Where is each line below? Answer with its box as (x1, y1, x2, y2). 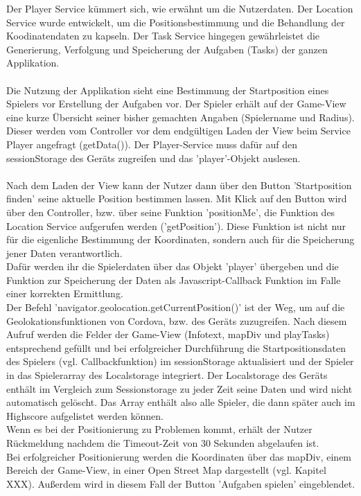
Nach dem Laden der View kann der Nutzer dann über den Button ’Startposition (6, 177, 352, 192)
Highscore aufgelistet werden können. (6, 408, 164, 423)
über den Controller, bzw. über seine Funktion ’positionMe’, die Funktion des (6, 204, 335, 219)
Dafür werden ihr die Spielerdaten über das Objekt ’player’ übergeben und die (6, 259, 339, 274)
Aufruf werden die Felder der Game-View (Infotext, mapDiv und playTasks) (6, 327, 330, 342)
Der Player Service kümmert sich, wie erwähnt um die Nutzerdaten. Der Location (6, 1, 353, 15)
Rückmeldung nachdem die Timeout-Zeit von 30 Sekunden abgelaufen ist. (6, 436, 319, 450)
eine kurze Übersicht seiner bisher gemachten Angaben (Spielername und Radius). (6, 109, 355, 124)
